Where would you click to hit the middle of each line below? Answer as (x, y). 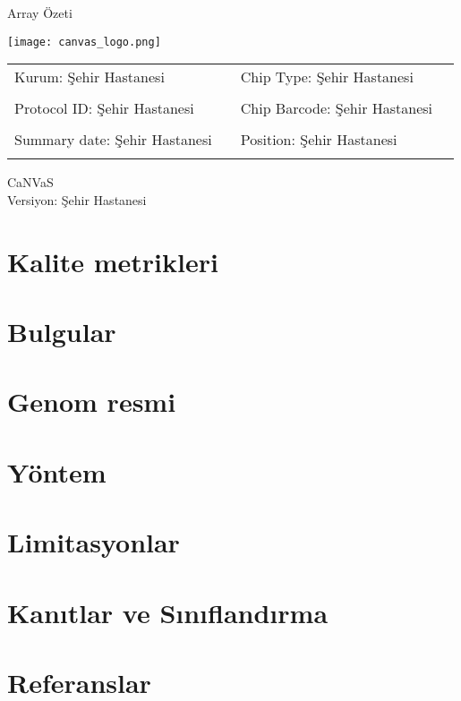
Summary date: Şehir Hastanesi (113, 140)
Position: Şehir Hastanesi (319, 140)
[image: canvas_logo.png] (84, 42)
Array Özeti (40, 13)
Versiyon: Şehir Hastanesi (77, 199)
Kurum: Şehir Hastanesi (90, 77)
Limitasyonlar (94, 542)
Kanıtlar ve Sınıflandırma (168, 612)
